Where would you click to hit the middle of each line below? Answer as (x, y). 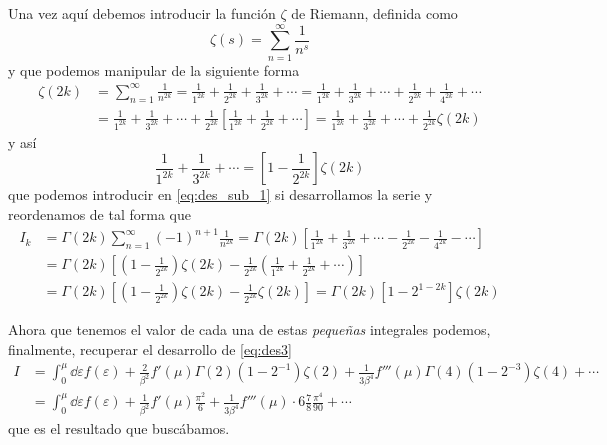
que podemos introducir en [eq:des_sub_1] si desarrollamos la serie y (220, 194)
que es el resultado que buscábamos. (119, 428)
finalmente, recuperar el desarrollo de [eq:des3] (150, 348)
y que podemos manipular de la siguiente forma (154, 69)
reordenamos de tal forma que (99, 213)
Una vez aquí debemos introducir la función (142, 13)
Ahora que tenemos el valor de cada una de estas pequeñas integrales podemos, (249, 329)
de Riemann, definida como (374, 13)
